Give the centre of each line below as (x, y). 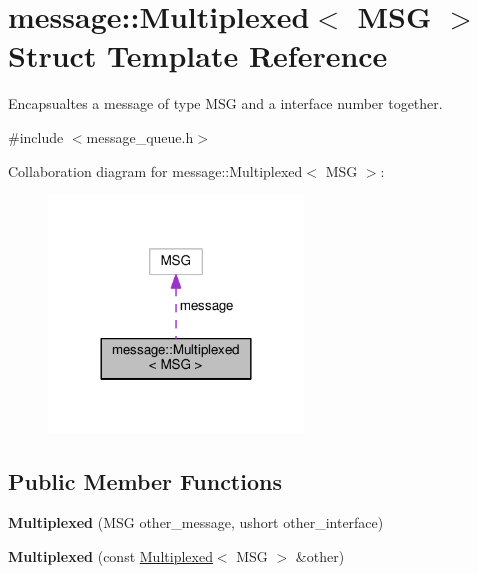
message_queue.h (140, 136)
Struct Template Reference (198, 55)
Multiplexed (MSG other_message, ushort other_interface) (196, 522)
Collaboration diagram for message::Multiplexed (155, 170)
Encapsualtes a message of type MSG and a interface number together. (225, 103)
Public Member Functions (145, 480)
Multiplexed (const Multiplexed (110, 555)
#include (36, 136)
